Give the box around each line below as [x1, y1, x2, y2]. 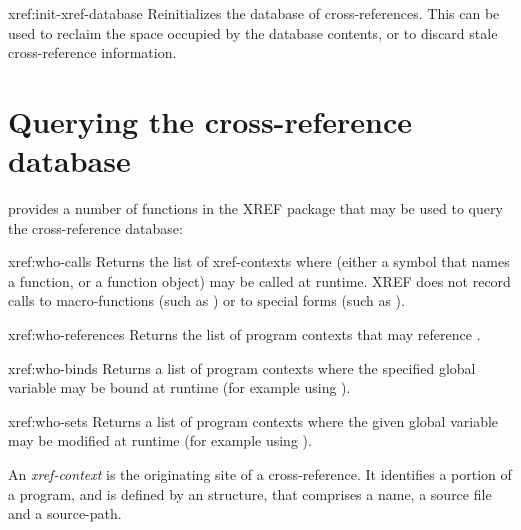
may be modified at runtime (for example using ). [8, 430, 312, 451]
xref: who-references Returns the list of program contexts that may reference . [8, 324, 481, 345]
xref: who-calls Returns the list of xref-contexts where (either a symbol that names [8, 251, 510, 272]
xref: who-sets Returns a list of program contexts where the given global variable [8, 410, 499, 431]
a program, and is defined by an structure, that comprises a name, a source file [8, 483, 492, 504]
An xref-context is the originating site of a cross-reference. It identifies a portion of [8, 464, 512, 485]
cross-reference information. [8, 42, 177, 63]
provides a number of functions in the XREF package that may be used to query [8, 198, 503, 219]
